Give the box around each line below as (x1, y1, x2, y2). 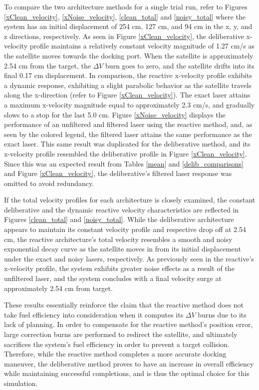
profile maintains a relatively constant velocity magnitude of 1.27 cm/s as (29, 40, 255, 51)
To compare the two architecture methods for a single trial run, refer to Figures (4, 1, 248, 11)
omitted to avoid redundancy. (4, 177, 94, 188)
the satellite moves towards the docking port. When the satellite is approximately (4, 50, 254, 60)
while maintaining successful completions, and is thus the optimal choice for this (4, 368, 250, 378)
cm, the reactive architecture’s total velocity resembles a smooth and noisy (4, 233, 233, 244)
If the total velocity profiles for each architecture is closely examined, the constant (4, 194, 256, 205)
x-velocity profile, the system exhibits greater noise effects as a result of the (4, 263, 235, 273)
